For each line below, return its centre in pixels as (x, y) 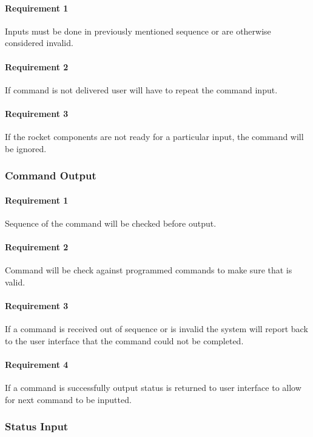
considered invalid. (39, 43)
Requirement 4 (37, 365)
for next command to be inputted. (68, 399)
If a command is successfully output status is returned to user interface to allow (153, 388)
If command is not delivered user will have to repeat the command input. (141, 89)
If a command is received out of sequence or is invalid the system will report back (156, 329)
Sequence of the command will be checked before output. (111, 223)
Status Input (37, 426)
